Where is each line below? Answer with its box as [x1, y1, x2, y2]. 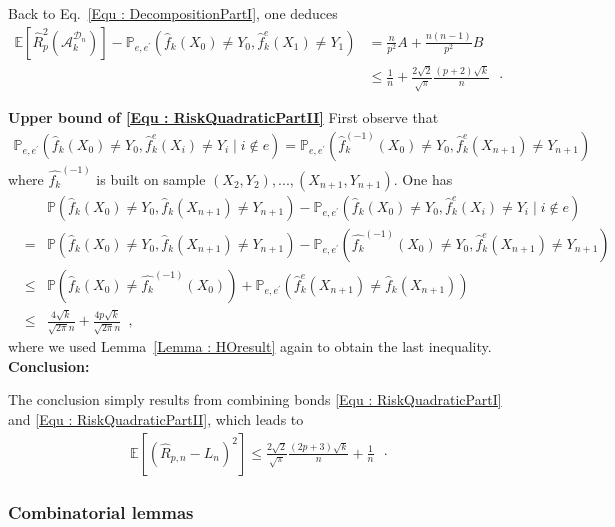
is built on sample [96, 168, 206, 189]
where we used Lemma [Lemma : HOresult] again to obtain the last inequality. [8, 336, 492, 357]
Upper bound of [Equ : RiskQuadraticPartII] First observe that [8, 107, 439, 128]
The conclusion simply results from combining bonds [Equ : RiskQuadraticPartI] [8, 389, 502, 410]
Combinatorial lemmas [8, 500, 194, 525]
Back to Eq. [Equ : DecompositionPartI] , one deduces [8, 3, 338, 23]
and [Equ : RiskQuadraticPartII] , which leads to [8, 408, 304, 429]
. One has [393, 168, 453, 189]
